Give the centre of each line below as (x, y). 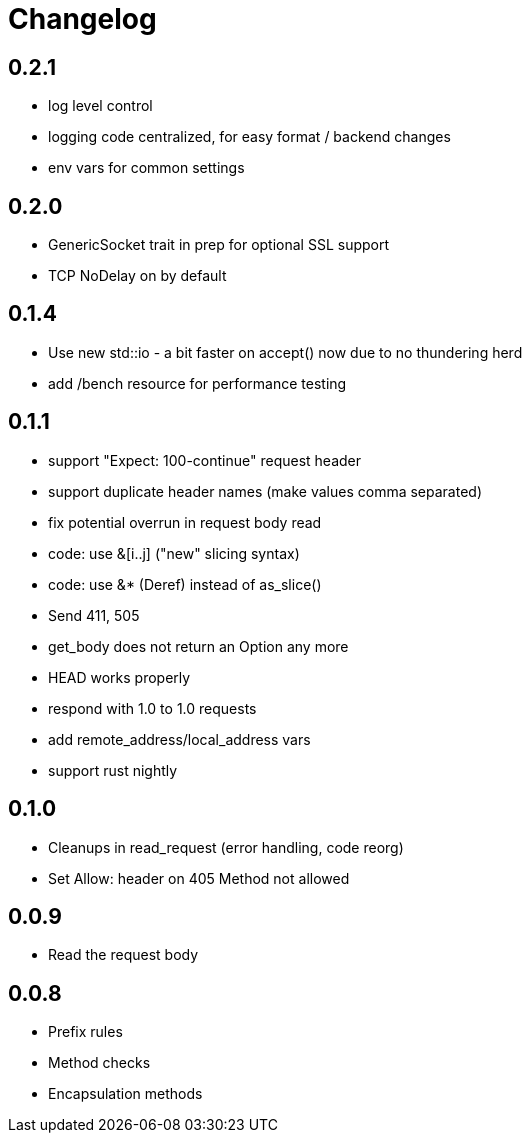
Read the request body (123, 955)
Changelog (82, 19)
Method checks (99, 1063)
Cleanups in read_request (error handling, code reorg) (226, 847)
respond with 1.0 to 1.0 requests (152, 708)
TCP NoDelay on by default (137, 276)
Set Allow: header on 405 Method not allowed (199, 878)
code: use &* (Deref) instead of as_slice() (185, 584)
